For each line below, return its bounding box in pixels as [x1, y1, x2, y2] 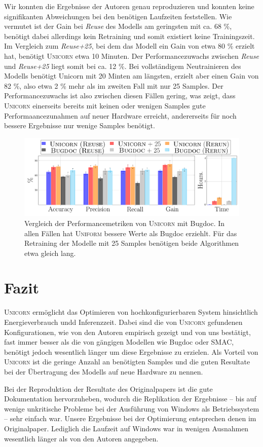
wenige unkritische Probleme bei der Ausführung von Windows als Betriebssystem [4, 403, 259, 414]
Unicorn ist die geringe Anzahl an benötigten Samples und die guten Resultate [4, 356, 250, 367]
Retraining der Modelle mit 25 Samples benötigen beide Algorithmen [24, 238, 239, 248]
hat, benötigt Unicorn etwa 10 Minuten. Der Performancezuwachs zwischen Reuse [4, 50, 259, 61]
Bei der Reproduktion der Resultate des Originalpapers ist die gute [4, 383, 213, 394]
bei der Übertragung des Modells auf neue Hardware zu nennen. [4, 366, 203, 377]
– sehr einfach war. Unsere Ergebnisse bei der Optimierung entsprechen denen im [4, 413, 256, 424]
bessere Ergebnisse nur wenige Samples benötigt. [4, 120, 155, 131]
